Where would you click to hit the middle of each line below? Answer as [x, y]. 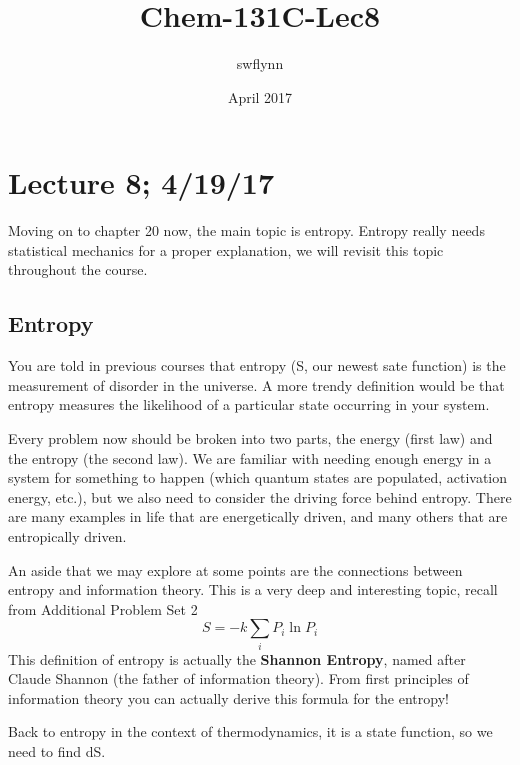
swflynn [260, 63]
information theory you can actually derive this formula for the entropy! [228, 697]
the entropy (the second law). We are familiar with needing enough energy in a [250, 457]
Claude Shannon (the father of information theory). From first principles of [238, 678]
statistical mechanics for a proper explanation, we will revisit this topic [226, 249]
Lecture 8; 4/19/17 [141, 182]
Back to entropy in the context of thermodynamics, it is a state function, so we [250, 731]
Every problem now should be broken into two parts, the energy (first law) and [250, 438]
